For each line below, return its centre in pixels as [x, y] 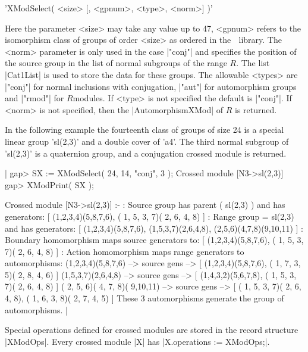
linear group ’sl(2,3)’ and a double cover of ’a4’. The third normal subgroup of [147, 141]
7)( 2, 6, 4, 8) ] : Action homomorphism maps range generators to [125, 251]
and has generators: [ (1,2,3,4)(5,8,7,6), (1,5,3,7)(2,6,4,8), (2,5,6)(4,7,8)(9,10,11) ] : [154, 228]
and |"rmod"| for [34, 98]
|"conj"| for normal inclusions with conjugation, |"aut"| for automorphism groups [151, 86]
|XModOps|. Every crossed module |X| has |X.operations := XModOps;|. [137, 341]
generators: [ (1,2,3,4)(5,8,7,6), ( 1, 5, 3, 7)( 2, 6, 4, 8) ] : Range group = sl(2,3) [150, 216]
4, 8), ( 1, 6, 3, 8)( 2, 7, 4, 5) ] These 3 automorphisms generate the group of [144, 298]
